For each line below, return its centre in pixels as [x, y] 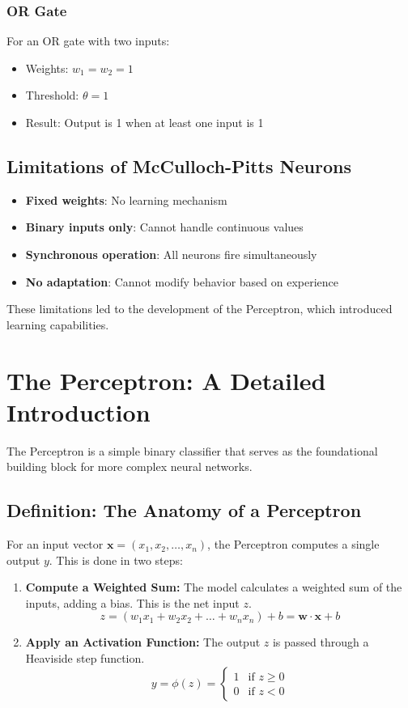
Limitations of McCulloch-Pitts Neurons [179, 165]
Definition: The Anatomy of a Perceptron [184, 510]
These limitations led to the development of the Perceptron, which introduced [200, 309]
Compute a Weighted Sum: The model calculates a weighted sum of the [214, 587]
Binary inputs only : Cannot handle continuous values [164, 227]
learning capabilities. [58, 324]
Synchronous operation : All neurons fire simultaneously [171, 254]
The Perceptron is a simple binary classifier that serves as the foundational [192, 450]
